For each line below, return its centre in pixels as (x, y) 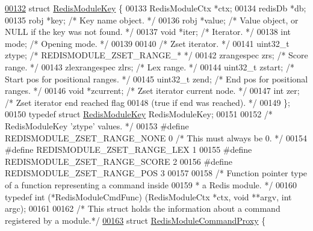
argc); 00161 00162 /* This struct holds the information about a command (143, 208)
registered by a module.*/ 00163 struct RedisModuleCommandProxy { (135, 220)
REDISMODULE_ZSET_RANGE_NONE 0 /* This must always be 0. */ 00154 (156, 137)
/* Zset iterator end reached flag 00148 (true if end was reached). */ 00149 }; (147, 102)
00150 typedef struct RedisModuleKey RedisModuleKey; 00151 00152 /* (139, 114)
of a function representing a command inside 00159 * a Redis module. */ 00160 (151, 184)
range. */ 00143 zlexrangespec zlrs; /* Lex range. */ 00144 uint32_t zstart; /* (150, 66)
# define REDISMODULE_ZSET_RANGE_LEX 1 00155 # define (129, 149)
